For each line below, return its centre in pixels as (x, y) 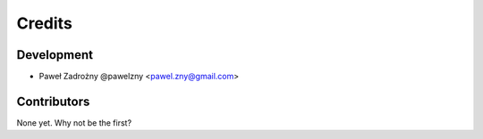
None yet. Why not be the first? (74, 123)
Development (55, 55)
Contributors (53, 101)
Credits (45, 23)
